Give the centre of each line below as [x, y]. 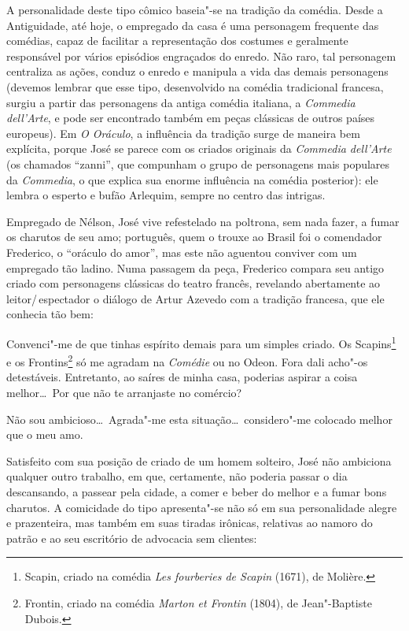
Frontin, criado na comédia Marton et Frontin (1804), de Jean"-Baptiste [198, 602]
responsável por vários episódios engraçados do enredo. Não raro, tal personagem [201, 56]
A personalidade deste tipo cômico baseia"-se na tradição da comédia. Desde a [195, 9]
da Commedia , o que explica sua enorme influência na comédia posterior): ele [192, 179]
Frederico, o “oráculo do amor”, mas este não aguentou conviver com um [182, 252]
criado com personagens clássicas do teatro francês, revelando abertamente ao [193, 283]
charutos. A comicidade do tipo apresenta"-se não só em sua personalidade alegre [202, 507]
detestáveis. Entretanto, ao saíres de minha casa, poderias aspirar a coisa [182, 377]
